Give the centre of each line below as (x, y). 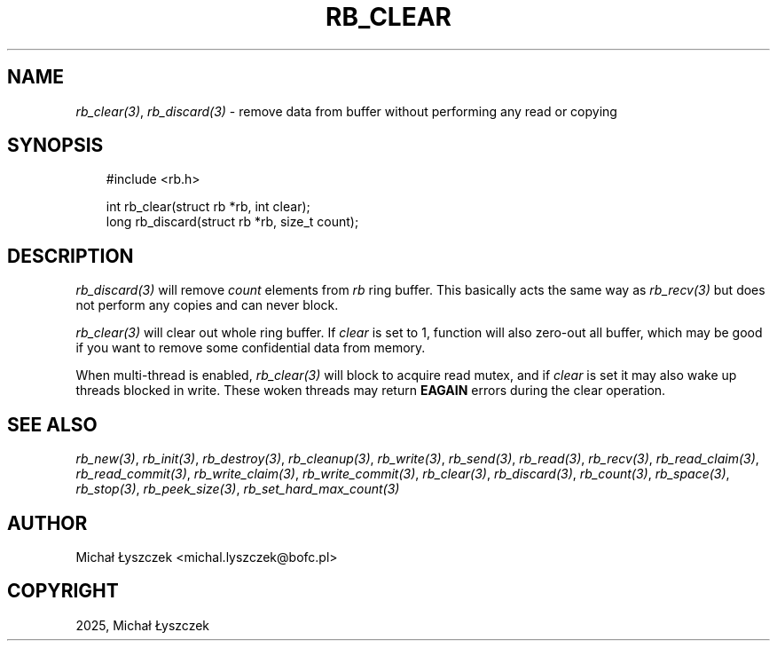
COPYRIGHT (63, 591)
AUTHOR (47, 523)
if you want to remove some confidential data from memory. (251, 348)
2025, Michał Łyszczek (143, 625)
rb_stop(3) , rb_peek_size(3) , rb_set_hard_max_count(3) (238, 489)
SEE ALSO (52, 424)
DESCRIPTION (71, 256)
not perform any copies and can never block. (207, 305)
